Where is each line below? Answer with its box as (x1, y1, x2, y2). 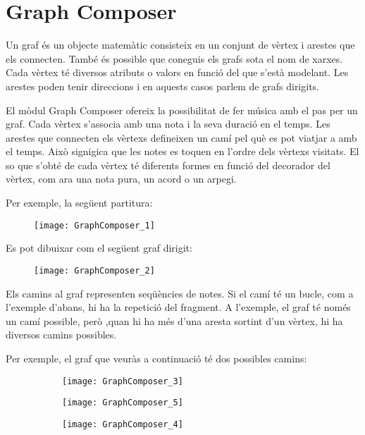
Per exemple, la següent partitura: (6, 195, 153, 210)
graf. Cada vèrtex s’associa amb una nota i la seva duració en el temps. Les (6, 116, 330, 131)
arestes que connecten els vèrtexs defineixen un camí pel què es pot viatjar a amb (6, 130, 357, 145)
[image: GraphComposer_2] (34, 265, 155, 276)
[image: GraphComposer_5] (62, 398, 183, 408)
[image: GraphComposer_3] (62, 376, 183, 386)
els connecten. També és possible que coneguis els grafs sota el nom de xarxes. (6, 51, 343, 66)
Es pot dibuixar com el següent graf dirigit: (6, 240, 192, 255)
